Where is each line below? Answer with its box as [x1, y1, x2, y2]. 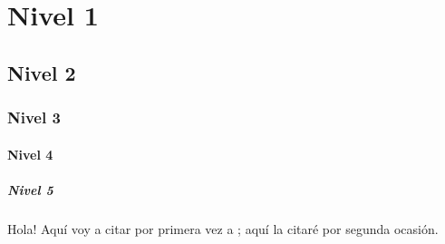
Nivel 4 [7, 144, 53, 163]
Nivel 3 [7, 106, 61, 129]
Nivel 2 [7, 58, 76, 86]
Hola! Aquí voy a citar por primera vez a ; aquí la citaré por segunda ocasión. [7, 219, 439, 238]
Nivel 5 [7, 180, 53, 199]
